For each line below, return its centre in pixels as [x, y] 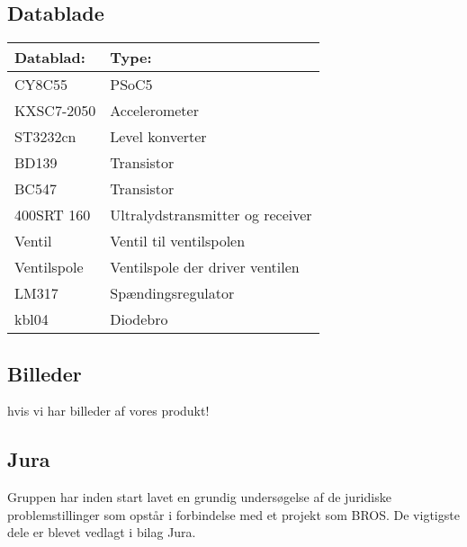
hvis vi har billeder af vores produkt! [108, 411]
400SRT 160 [53, 215]
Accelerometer [154, 111]
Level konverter [158, 137]
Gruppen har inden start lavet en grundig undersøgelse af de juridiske [199, 497]
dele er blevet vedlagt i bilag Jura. [102, 532]
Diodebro [139, 319]
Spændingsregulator [172, 293]
